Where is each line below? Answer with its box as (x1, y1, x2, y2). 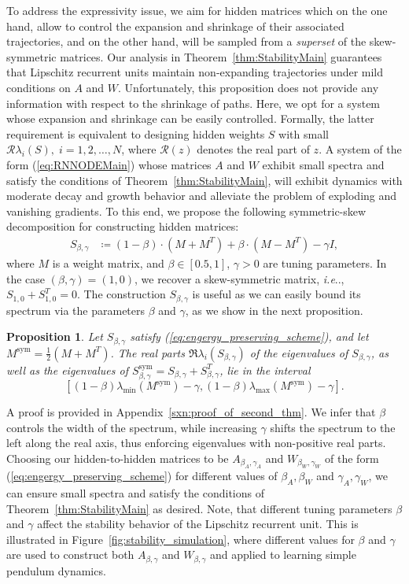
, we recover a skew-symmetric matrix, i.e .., (134, 270, 345, 286)
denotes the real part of (197, 141, 310, 157)
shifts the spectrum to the (270, 419, 396, 435)
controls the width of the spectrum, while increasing (6, 419, 257, 435)
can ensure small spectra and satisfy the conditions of (6, 485, 264, 501)
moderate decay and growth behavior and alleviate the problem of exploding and (6, 187, 397, 204)
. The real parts (110, 344, 185, 360)
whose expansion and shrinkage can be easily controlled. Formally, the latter (6, 110, 374, 127)
